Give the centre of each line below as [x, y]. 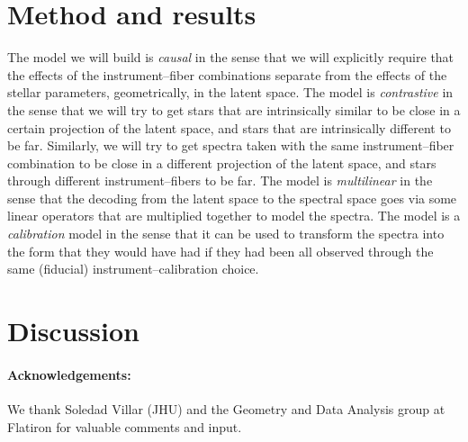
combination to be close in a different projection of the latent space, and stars [222, 162]
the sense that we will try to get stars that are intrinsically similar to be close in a [234, 109]
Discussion [73, 331]
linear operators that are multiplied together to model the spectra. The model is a [234, 216]
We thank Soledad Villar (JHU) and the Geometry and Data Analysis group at [226, 409]
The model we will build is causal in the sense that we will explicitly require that [231, 57]
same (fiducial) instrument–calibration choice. [133, 269]
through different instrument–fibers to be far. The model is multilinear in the [220, 180]
